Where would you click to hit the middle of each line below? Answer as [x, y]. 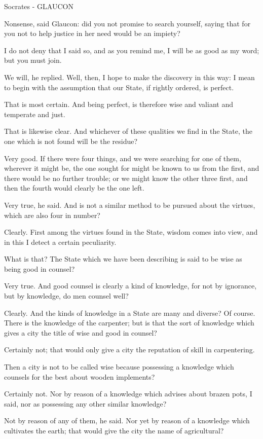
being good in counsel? [40, 268]
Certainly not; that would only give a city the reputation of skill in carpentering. [129, 350]
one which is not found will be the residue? [71, 141]
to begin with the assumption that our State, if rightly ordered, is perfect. [119, 87]
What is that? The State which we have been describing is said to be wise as [123, 259]
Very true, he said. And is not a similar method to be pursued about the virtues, [130, 205]
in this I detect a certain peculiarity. [60, 242]
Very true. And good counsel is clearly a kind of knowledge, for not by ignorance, [130, 286]
